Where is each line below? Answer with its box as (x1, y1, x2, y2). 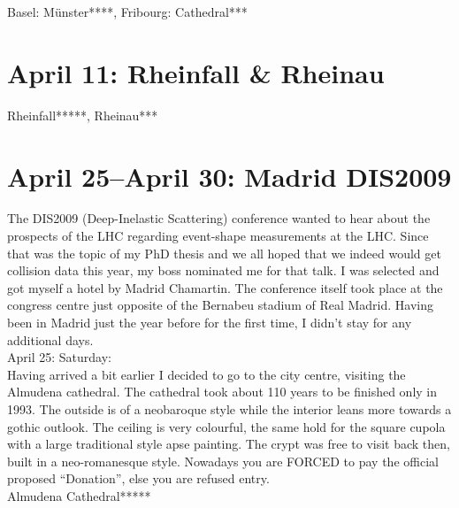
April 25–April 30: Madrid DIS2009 (7, 158, 452, 194)
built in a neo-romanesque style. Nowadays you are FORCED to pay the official (7, 451, 439, 470)
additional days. (7, 330, 94, 349)
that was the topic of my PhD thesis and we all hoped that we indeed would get (7, 243, 441, 262)
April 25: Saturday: (7, 348, 111, 366)
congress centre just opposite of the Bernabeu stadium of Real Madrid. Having (7, 296, 433, 314)
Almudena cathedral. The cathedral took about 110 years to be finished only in (7, 382, 438, 401)
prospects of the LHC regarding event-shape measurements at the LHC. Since (7, 227, 429, 245)
